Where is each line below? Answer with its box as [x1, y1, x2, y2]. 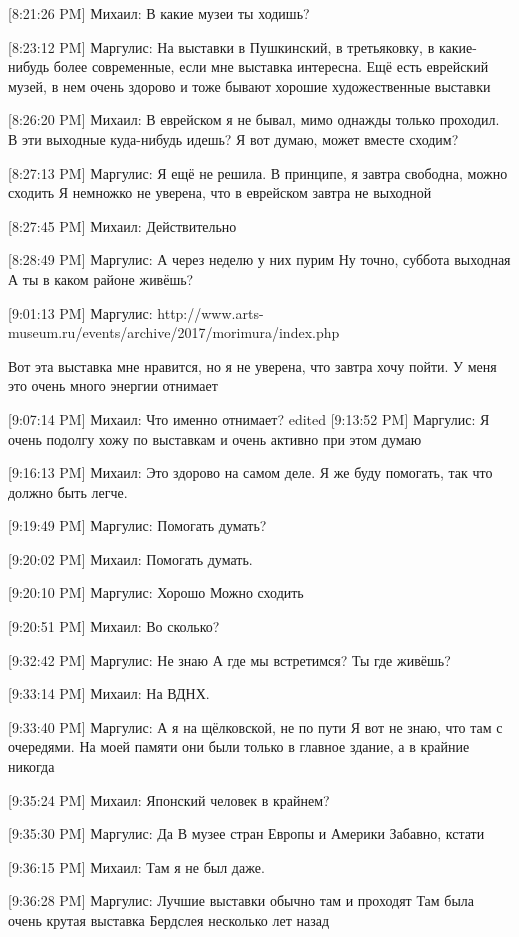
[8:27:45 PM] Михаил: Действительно [8, 215, 237, 236]
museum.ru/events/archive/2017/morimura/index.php [8, 322, 340, 343]
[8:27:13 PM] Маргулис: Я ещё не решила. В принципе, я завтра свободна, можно [8, 162, 508, 183]
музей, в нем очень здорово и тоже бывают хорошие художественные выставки [8, 75, 491, 96]
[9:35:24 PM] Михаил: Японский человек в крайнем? [8, 789, 330, 810]
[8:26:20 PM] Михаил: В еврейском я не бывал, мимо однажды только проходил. [8, 109, 500, 130]
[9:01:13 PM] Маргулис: [8, 302, 153, 323]
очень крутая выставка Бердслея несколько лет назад [8, 910, 330, 930]
